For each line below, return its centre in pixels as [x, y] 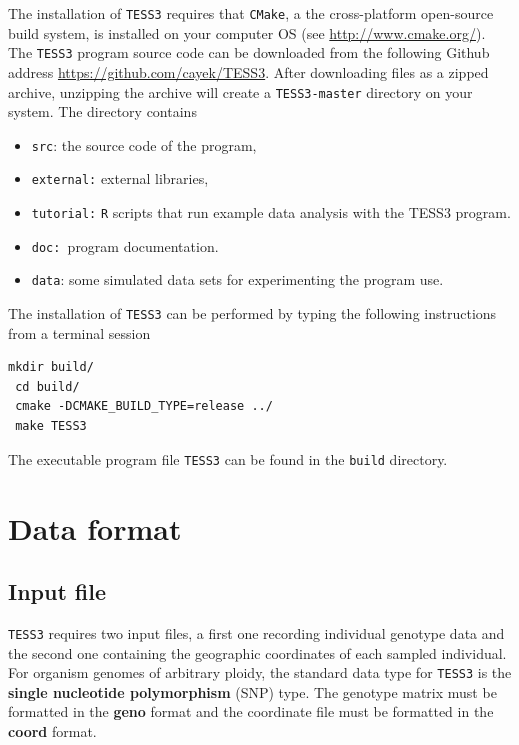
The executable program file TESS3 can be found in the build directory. [228, 458]
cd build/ [47, 386]
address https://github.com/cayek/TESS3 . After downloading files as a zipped [248, 71]
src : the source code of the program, [144, 144]
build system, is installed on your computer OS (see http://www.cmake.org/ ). [247, 32]
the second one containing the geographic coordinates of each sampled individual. [257, 652]
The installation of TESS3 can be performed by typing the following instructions [252, 313]
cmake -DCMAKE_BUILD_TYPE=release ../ [144, 406]
